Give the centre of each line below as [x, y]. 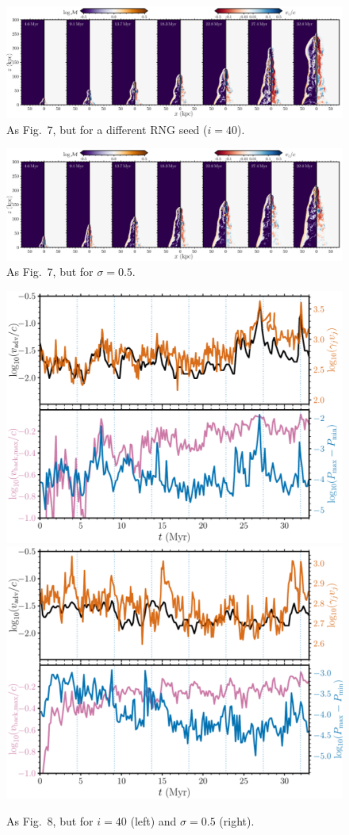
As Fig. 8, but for [50, 820]
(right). [237, 820]
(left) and [153, 820]
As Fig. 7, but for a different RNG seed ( [107, 129]
